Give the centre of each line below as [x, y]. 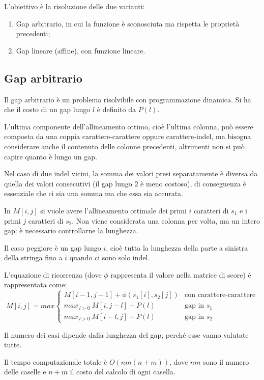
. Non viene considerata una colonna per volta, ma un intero [166, 220]
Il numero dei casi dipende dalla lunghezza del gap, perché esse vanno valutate [126, 334]
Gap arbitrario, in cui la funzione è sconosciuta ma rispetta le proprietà [128, 23]
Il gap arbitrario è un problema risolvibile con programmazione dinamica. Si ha [128, 99]
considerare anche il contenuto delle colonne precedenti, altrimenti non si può [124, 146]
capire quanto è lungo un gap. [51, 156]
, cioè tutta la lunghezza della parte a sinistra [177, 247]
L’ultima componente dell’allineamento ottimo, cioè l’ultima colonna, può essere [129, 126]
